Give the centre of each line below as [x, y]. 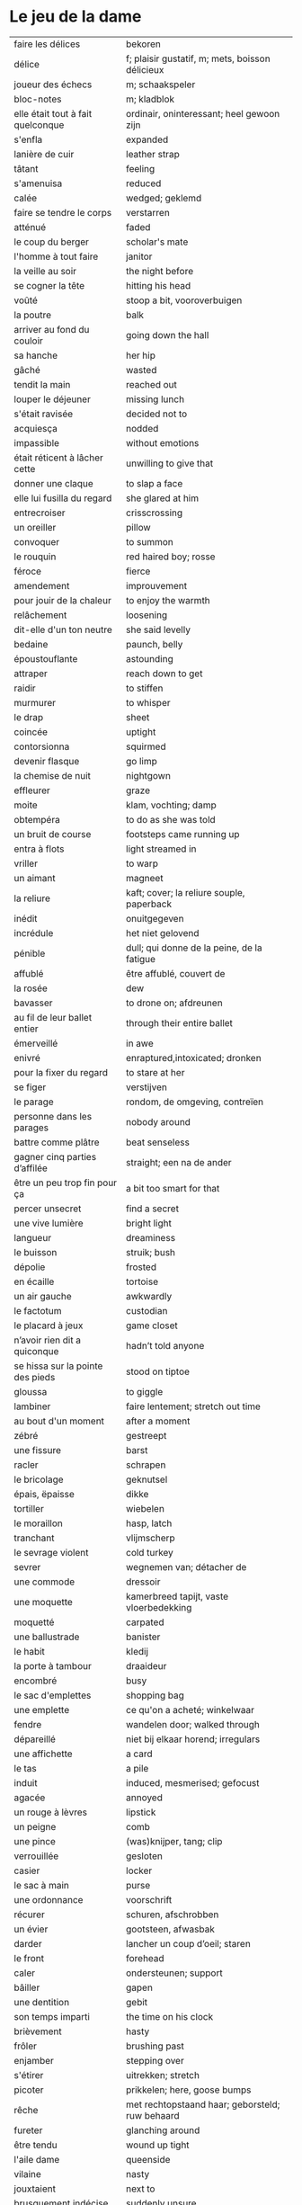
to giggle [144, 1391]
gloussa [31, 1391]
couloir [28, 341]
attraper [31, 674]
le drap [29, 717]
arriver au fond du [52, 329]
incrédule [34, 933]
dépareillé [35, 1739]
